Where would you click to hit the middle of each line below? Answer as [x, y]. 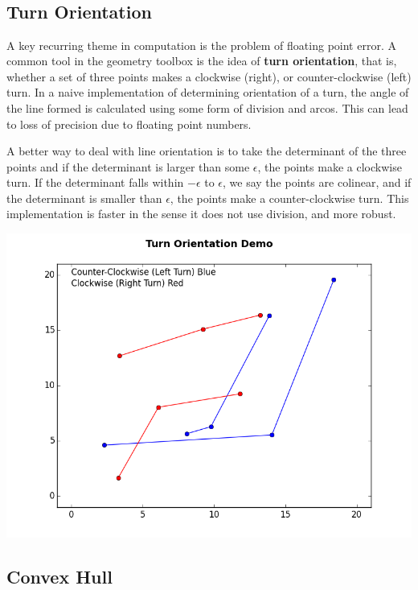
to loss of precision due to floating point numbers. [129, 124]
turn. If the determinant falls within [95, 182]
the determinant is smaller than [84, 198]
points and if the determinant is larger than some [128, 166]
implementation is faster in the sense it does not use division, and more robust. [201, 214]
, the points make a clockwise [330, 166]
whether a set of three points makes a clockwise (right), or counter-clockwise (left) [209, 76]
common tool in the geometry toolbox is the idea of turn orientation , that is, [202, 61]
